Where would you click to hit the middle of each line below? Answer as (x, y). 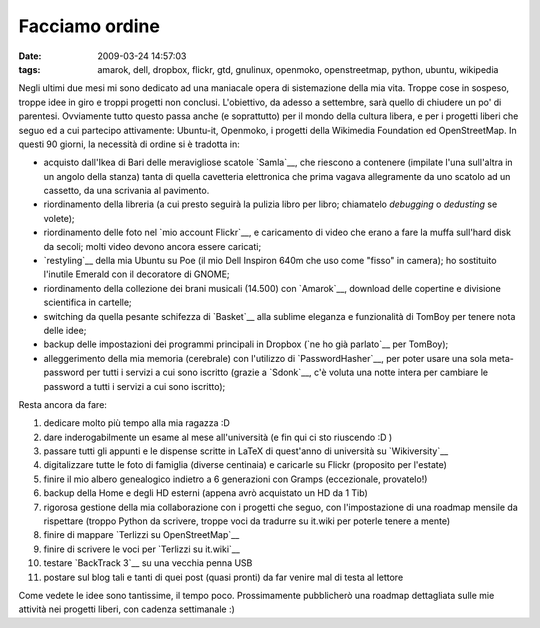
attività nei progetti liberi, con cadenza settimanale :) (126, 609)
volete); (59, 218)
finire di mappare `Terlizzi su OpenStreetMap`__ (141, 535)
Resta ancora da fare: (62, 404)
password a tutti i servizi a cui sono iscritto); (134, 386)
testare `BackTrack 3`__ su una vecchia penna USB (148, 563)
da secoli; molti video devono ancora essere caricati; (152, 246)
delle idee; (65, 330)
